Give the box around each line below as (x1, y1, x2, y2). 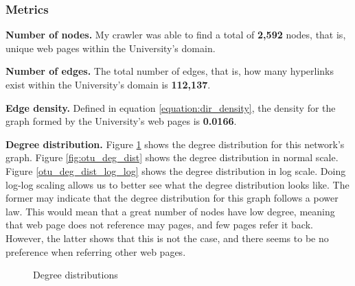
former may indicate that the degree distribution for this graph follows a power (5, 191, 339, 205)
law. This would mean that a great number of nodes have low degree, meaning (5, 204, 335, 218)
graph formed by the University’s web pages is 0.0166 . (5, 114, 237, 128)
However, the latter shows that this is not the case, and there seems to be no (5, 230, 329, 245)
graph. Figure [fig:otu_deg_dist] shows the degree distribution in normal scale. (5, 150, 339, 165)
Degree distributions (33, 267, 118, 282)
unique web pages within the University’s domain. (5, 40, 216, 55)
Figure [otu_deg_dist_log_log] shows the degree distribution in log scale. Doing (5, 163, 346, 178)
